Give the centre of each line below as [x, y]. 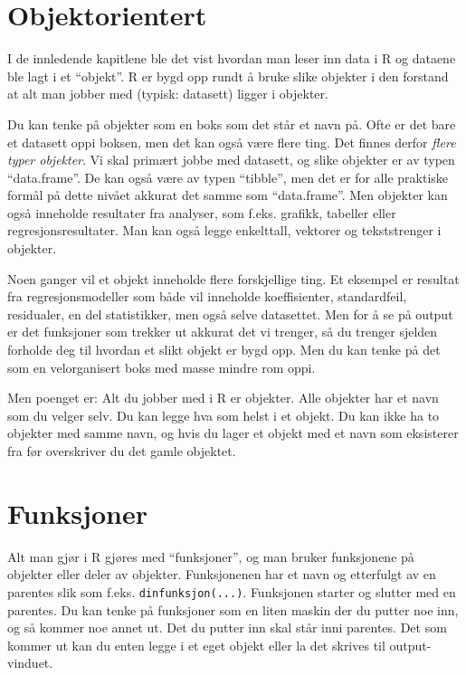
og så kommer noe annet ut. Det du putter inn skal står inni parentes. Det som [227, 627]
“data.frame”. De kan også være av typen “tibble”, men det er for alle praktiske [228, 177]
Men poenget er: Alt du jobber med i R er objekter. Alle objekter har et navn [223, 398]
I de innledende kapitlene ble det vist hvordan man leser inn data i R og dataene [232, 58]
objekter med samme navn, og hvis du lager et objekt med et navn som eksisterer [233, 433]
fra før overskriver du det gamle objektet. [122, 451]
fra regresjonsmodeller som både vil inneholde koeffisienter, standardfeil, [207, 296]
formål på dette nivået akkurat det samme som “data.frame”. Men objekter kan [228, 195]
